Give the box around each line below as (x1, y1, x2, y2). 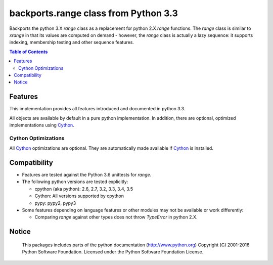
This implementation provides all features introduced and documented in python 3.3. (9, 106, 186, 112)
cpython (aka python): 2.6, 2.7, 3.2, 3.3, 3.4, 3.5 (34, 186, 133, 192)
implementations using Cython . (9, 122, 74, 128)
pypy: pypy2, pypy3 (34, 200, 76, 206)
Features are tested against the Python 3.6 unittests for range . (22, 172, 152, 178)
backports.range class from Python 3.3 (9, 8, 178, 19)
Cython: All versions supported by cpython (34, 193, 124, 199)
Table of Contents (9, 49, 48, 55)
